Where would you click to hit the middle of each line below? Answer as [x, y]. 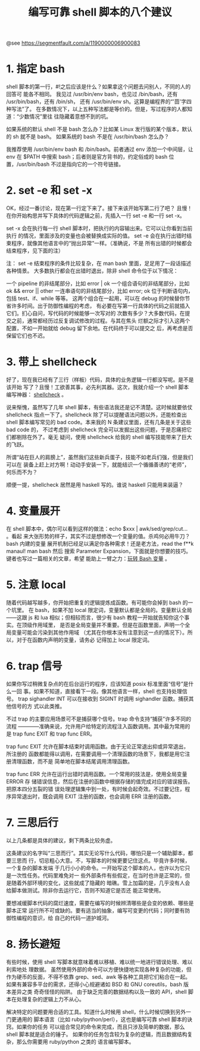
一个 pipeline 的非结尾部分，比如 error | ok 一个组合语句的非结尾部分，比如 [98, 283]
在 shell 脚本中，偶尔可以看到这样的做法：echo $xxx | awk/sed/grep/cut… [97, 528]
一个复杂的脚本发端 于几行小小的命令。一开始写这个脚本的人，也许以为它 [96, 868]
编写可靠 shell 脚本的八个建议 [100, 12]
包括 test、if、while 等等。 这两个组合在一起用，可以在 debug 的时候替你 [96, 298]
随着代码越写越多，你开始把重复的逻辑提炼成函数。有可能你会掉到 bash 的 [97, 602]
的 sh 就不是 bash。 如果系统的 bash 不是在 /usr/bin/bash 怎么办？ [88, 137]
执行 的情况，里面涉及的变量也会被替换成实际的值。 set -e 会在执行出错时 [96, 236]
